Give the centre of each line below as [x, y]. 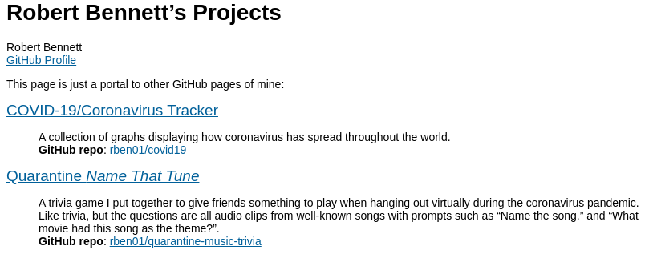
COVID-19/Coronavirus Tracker [112, 110]
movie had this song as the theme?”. [129, 228]
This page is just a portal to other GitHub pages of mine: [146, 84]
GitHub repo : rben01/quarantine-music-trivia [150, 241]
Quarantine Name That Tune [103, 175]
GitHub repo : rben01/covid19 [113, 149]
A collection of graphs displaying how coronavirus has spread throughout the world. [245, 137]
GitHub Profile [42, 60]
